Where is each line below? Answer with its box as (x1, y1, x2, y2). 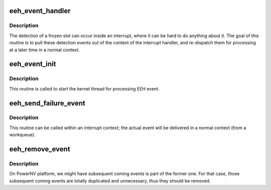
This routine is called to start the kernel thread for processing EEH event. (9, 85, 160, 91)
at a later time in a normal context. (9, 47, 80, 53)
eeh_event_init (9, 60, 56, 68)
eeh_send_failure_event (9, 99, 85, 108)
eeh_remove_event (9, 145, 70, 153)
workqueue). (9, 132, 36, 138)
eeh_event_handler (9, 7, 71, 15)
